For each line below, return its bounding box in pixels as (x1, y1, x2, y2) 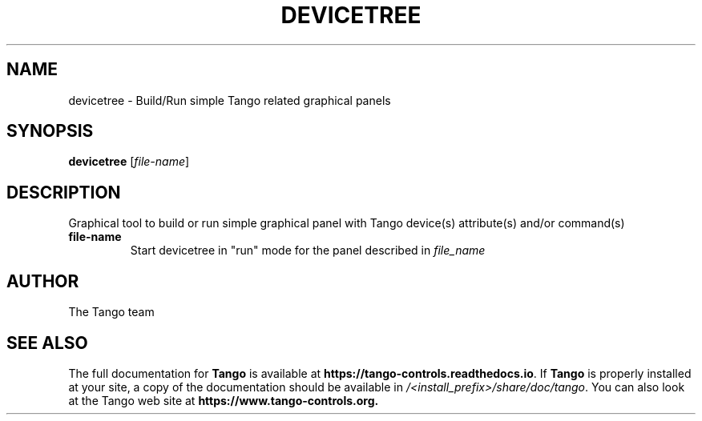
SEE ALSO (6, 332, 88, 353)
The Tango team (68, 305, 155, 319)
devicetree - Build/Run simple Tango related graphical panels (68, 93, 391, 107)
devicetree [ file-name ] (68, 154, 190, 169)
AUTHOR (6, 271, 79, 291)
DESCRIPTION (6, 182, 121, 202)
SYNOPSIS (6, 121, 94, 142)
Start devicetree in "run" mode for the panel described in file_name (130, 243, 486, 258)
